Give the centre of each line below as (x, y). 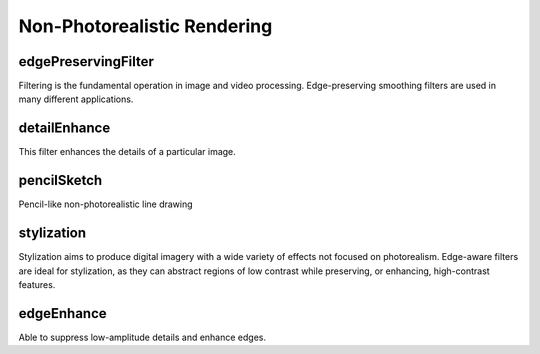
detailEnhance (64, 128)
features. (37, 284)
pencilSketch (60, 180)
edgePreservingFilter (86, 61)
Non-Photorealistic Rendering (145, 26)
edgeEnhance (62, 313)
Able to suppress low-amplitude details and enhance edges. (142, 337)
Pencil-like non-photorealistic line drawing (106, 204)
